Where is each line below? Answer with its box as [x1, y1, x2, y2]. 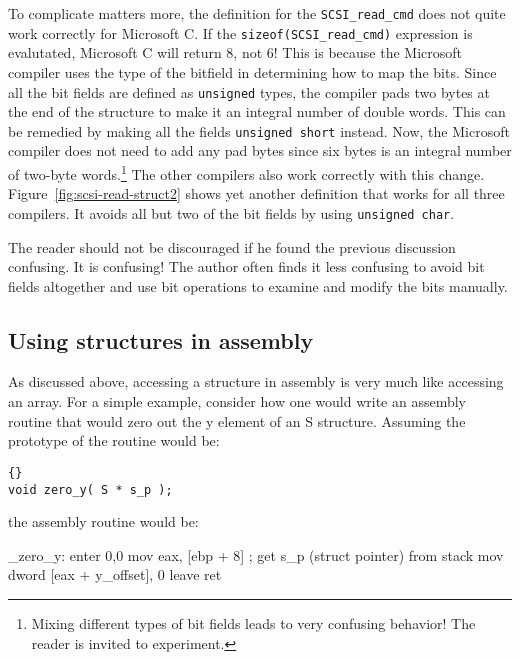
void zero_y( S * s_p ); [8, 482, 173, 497]
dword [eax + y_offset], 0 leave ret [8, 564, 222, 585]
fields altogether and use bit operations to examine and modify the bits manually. [8, 275, 508, 296]
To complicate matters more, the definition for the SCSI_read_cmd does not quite [8, 3, 506, 23]
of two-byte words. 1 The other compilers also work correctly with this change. [8, 161, 485, 184]
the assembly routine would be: [8, 511, 199, 532]
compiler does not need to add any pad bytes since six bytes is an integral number [8, 140, 512, 161]
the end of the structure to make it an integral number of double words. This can [8, 101, 506, 122]
